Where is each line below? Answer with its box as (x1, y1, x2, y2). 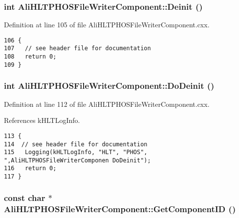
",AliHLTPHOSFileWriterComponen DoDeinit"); (4, 157, 151, 164)
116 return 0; (4, 165, 57, 172)
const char (4, 191, 45, 203)
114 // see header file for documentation (4, 140, 148, 148)
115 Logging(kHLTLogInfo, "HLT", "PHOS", (4, 149, 148, 156)
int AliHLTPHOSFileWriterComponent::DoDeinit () (4, 79, 215, 92)
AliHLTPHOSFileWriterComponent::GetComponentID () (4, 202, 236, 215)
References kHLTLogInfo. (4, 115, 80, 125)
